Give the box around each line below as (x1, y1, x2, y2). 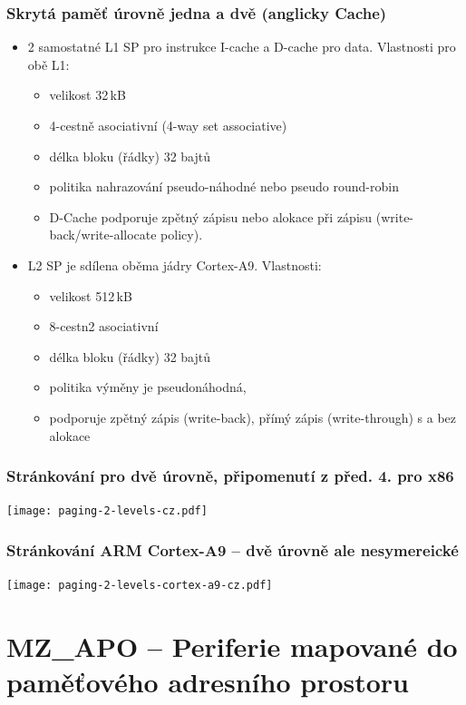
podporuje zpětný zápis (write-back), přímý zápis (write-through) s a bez (49, 407, 457, 426)
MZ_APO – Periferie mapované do (6, 628, 458, 665)
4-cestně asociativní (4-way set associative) (49, 116, 287, 134)
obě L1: (27, 54, 70, 73)
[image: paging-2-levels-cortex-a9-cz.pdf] (6, 579, 273, 592)
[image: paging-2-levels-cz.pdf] (6, 504, 208, 518)
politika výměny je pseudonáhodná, (49, 377, 247, 397)
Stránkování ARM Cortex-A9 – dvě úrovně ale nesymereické (6, 538, 459, 561)
